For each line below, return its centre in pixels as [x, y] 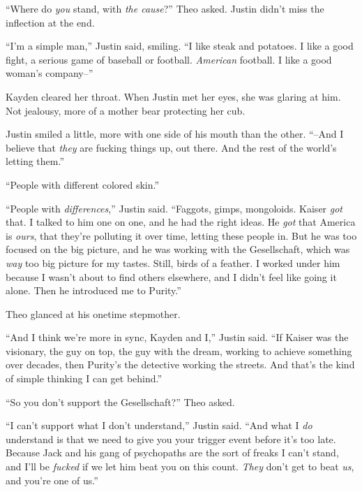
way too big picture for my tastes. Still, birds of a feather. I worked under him [173, 262]
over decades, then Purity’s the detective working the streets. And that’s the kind [180, 364]
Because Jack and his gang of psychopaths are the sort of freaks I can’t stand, [172, 453]
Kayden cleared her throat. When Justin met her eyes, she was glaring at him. [173, 96]
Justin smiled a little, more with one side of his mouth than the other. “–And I [175, 134]
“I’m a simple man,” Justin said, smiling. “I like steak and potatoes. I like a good [180, 46]
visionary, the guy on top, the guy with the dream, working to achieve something [179, 350]
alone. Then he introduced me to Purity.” [93, 290]
